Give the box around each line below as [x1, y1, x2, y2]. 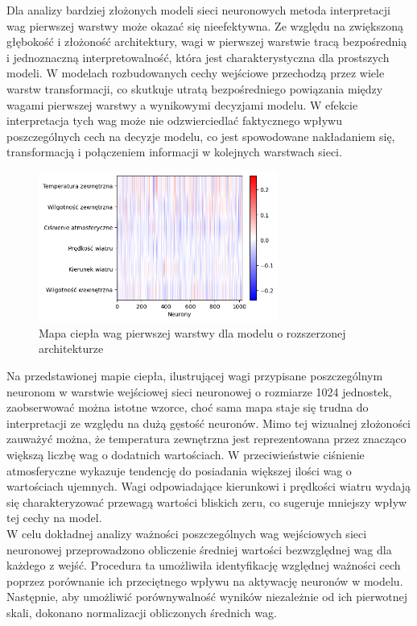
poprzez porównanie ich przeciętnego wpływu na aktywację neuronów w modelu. [6, 572, 403, 589]
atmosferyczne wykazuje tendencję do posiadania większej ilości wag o [6, 462, 352, 479]
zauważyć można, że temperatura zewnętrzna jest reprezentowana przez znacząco [6, 430, 407, 447]
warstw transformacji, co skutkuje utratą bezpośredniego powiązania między [6, 80, 383, 97]
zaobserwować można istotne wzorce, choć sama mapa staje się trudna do [6, 399, 369, 416]
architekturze [39, 340, 104, 357]
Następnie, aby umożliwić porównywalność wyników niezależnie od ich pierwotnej [6, 588, 407, 605]
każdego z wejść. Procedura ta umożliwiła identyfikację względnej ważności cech [6, 557, 401, 574]
